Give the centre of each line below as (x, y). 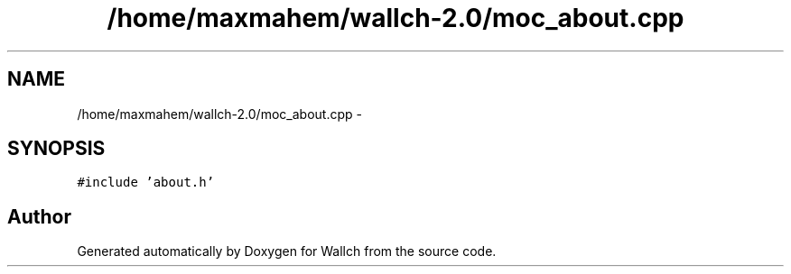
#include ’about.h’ (146, 183)
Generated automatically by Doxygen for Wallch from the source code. (287, 251)
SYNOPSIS (56, 149)
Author (39, 216)
